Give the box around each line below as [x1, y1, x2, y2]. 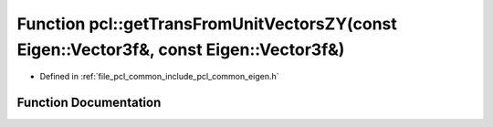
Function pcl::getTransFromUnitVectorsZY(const [16, 14, 397, 34]
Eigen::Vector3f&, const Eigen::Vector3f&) [16, 39, 345, 59]
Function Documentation [16, 95, 162, 111]
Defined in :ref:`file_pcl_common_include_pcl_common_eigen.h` [39, 71, 279, 82]
